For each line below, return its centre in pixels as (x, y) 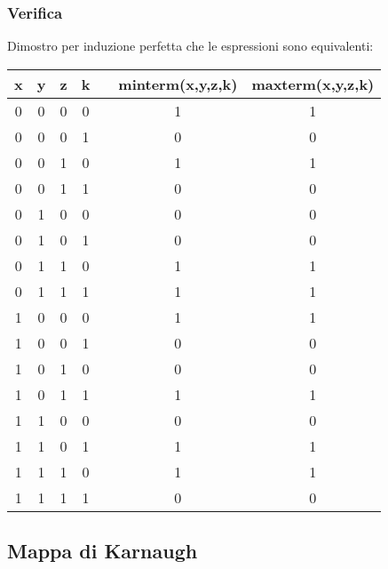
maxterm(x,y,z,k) (313, 84)
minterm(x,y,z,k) (178, 84)
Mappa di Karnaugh (103, 551)
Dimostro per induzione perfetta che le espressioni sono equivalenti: (190, 46)
